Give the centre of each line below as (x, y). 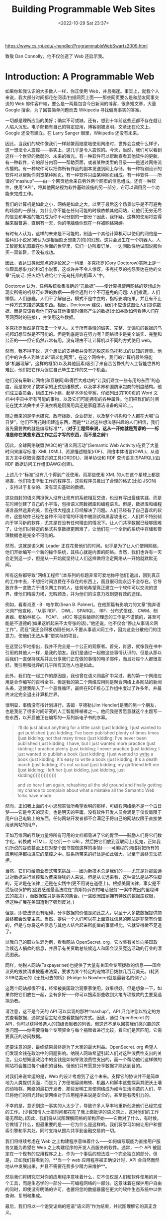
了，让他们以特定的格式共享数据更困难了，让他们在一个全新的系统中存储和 (81, 529)
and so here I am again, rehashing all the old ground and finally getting (89, 785)
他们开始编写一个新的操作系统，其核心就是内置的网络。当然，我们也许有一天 (83, 552)
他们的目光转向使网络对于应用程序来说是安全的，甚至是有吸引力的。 (83, 1095)
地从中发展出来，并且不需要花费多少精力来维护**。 (58, 1166)
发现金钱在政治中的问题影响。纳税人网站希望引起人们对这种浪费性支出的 (83, 1053)
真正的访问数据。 (27, 1036)
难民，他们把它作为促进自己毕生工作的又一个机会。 (57, 369)
